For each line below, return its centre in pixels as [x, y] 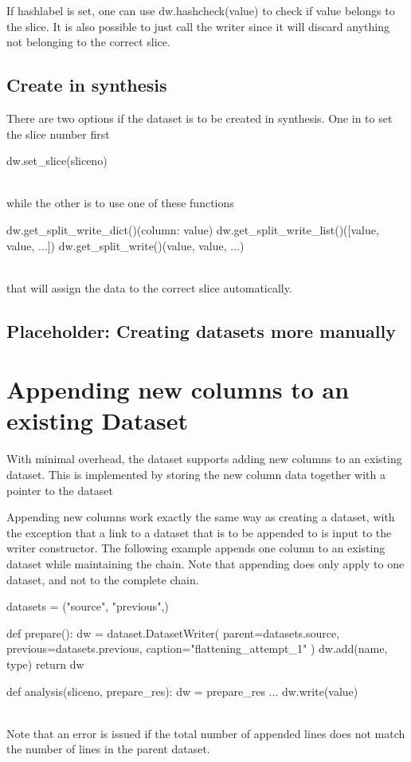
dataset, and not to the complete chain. [103, 579]
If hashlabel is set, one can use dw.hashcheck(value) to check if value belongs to [201, 10]
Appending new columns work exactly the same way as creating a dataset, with [201, 517]
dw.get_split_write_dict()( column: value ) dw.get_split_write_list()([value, [193, 229]
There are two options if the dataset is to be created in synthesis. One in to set [200, 118]
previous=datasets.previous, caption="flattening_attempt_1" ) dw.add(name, [197, 648]
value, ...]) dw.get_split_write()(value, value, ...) [125, 245]
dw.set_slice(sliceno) [57, 161]
